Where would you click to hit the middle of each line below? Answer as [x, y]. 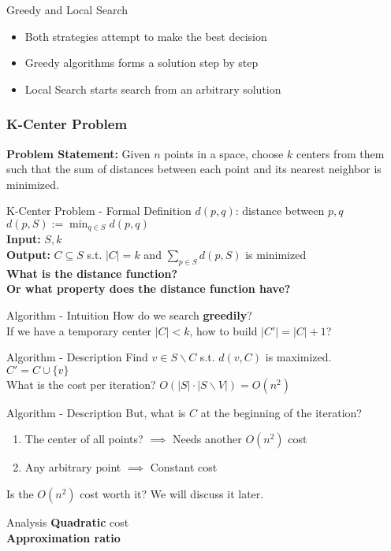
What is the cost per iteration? [81, 384]
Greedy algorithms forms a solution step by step [142, 63]
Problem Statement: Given [78, 153]
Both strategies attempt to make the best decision [146, 36]
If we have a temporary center [79, 330]
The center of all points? [84, 439]
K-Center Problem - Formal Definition [99, 211]
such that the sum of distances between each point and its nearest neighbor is [194, 169]
